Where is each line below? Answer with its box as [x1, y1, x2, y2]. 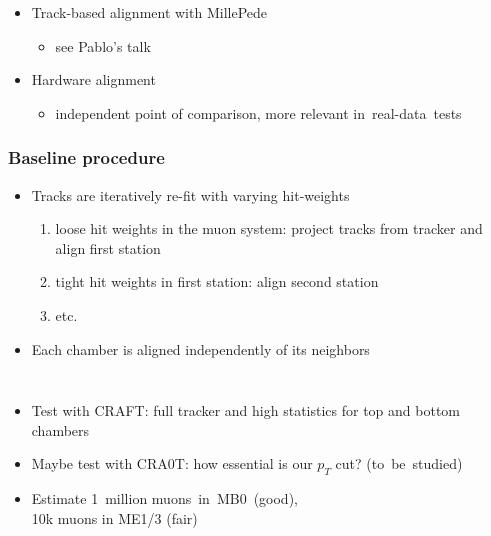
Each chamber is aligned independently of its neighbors [31, 338, 370, 359]
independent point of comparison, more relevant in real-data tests [55, 102, 462, 123]
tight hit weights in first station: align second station [55, 271, 379, 292]
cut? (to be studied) [335, 453, 463, 474]
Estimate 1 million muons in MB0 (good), [31, 488, 298, 509]
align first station [55, 237, 161, 258]
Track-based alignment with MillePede [31, 2, 267, 22]
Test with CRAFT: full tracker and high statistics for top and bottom [31, 400, 461, 421]
